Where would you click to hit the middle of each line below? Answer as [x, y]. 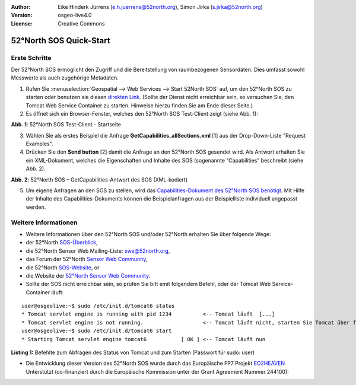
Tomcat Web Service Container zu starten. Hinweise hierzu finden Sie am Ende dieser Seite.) [139, 105]
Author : [21, 7]
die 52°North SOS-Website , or [63, 268]
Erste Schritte [31, 58]
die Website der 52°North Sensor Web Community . [88, 275]
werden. [36, 207]
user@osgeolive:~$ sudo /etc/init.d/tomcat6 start [97, 331]
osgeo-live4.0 [75, 15]
